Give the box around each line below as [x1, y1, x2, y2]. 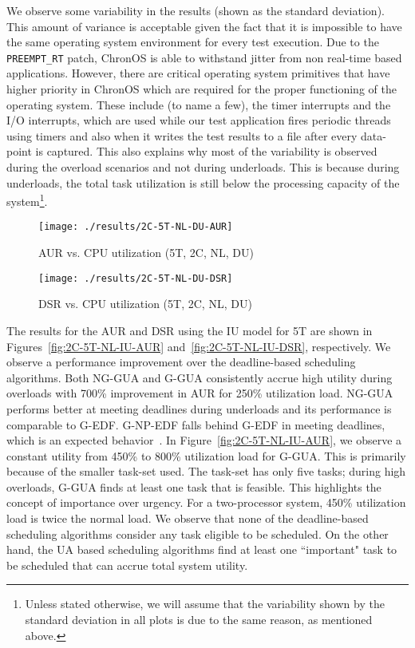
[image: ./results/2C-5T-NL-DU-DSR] [38, 272, 233, 284]
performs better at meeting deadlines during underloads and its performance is [6, 400, 392, 417]
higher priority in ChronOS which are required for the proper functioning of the [6, 81, 397, 97]
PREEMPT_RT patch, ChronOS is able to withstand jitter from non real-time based [6, 49, 402, 65]
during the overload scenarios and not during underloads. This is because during [6, 159, 400, 175]
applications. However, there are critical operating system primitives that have [6, 65, 390, 81]
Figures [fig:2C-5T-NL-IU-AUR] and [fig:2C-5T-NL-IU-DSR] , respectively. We [6, 338, 391, 354]
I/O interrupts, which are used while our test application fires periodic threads [6, 112, 391, 128]
